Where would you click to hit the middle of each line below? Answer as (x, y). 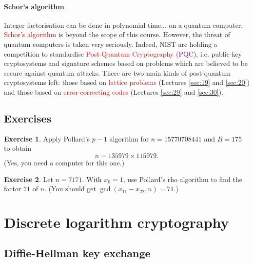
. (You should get (70, 189)
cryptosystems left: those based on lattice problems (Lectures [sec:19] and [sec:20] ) (127, 82)
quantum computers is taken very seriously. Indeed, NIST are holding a (111, 44)
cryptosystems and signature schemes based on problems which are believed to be (126, 63)
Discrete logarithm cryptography (117, 222)
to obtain (18, 148)
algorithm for (129, 138)
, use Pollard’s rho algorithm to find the (183, 179)
